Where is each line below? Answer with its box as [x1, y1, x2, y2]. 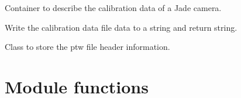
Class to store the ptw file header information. [5, 41, 170, 53]
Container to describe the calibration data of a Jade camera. [5, 2, 222, 13]
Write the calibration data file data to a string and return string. [5, 21, 237, 33]
